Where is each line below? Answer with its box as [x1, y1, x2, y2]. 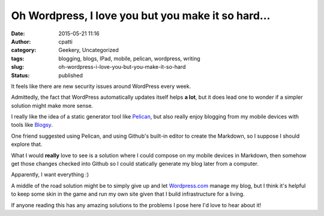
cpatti [58, 38, 73, 45]
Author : [11, 38, 31, 45]
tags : [11, 54, 25, 62]
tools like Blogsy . [11, 121, 53, 129]
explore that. [11, 141, 43, 148]
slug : [11, 63, 24, 71]
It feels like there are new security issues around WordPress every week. [11, 83, 191, 90]
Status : [11, 72, 30, 79]
